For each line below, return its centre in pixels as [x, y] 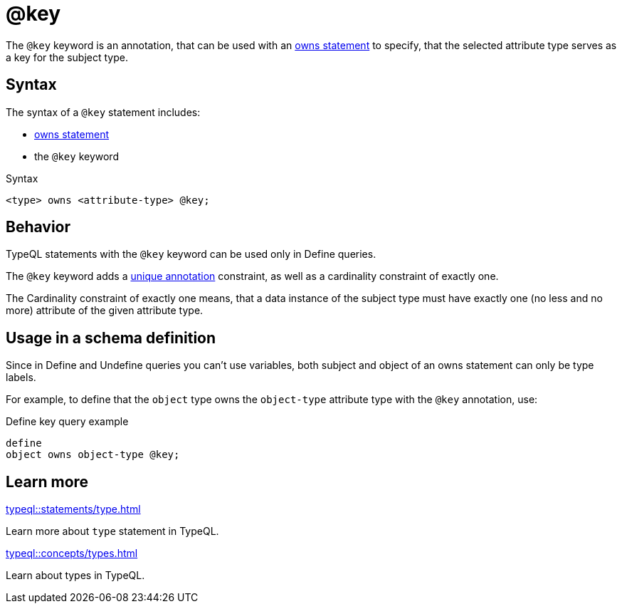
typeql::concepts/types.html [72, 553]
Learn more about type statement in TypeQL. [112, 531]
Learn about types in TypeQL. [75, 576]
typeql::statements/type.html [73, 509]
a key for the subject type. [67, 57]
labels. [21, 378]
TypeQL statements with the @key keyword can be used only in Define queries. [191, 254]
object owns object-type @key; [93, 455]
